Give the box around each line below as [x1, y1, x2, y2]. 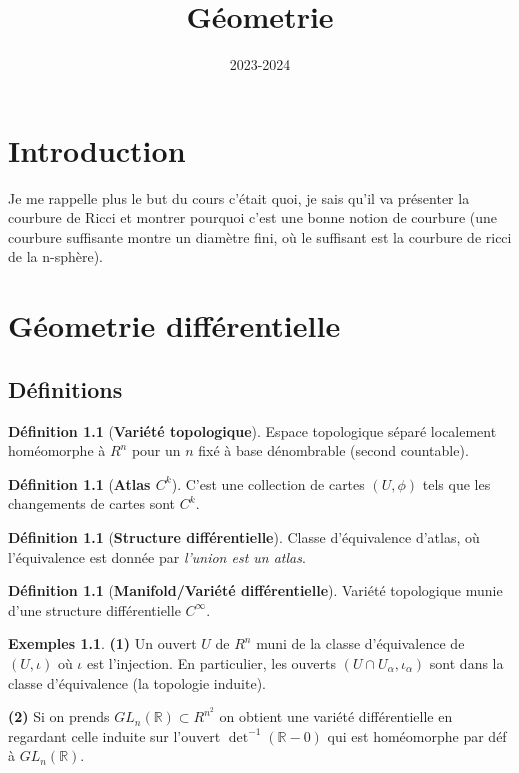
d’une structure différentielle [8, 599, 181, 620]
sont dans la [429, 652, 504, 673]
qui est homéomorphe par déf [327, 725, 507, 746]
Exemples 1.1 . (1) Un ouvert [8, 633, 197, 654]
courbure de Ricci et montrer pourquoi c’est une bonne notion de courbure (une [8, 207, 498, 228]
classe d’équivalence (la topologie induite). [8, 672, 266, 693]
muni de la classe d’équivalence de [256, 633, 465, 654]
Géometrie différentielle [8, 305, 341, 346]
